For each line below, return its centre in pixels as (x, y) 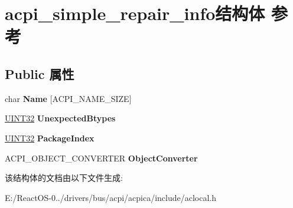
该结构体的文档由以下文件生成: (64, 178)
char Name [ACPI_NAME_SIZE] (68, 98)
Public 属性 (40, 73)
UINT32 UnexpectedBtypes (60, 118)
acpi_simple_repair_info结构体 (135, 13)
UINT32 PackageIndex (50, 138)
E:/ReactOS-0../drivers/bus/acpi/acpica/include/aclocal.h (111, 197)
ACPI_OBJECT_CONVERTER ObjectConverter (101, 158)
